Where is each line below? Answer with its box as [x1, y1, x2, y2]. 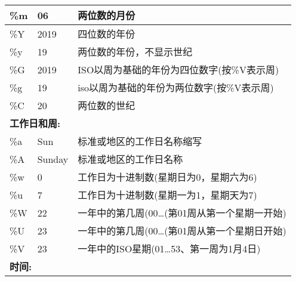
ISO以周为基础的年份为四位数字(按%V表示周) [78, 63, 279, 76]
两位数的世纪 [78, 98, 135, 112]
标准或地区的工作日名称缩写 [78, 134, 202, 148]
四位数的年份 [78, 27, 135, 41]
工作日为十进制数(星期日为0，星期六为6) [78, 170, 257, 184]
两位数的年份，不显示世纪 [78, 45, 193, 58]
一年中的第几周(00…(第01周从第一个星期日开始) [78, 224, 286, 237]
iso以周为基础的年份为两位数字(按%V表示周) [78, 81, 274, 94]
